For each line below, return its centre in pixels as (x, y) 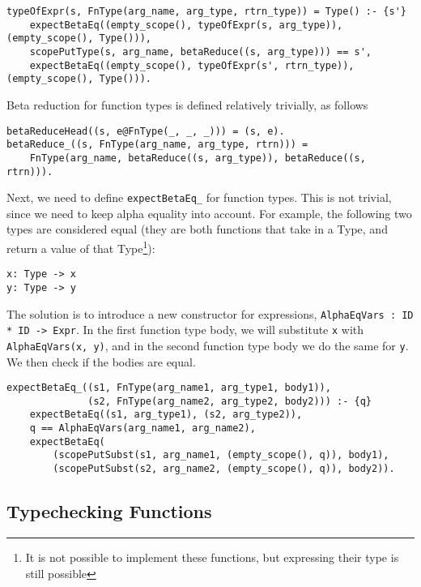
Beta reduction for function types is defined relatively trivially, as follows (187, 104)
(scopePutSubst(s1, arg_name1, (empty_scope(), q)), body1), (221, 455)
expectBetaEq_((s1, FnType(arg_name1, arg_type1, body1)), (169, 388)
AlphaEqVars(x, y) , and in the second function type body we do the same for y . (208, 345)
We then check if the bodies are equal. (101, 361)
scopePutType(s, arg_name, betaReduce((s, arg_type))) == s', (201, 51)
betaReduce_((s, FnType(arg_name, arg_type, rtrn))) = (157, 145)
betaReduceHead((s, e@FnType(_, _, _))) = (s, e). (146, 131)
